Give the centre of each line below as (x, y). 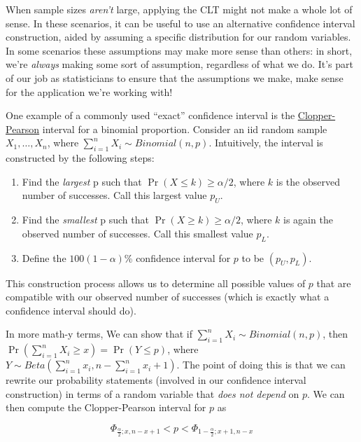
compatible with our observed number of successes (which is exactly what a (168, 297)
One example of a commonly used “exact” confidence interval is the (150, 115)
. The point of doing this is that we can (261, 365)
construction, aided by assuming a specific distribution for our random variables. (178, 37)
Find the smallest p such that (85, 220)
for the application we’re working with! (89, 91)
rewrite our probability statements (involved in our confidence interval (156, 380)
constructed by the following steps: (80, 158)
